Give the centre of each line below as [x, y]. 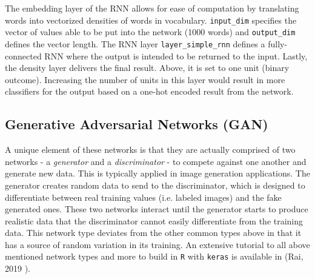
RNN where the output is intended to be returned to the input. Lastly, [176, 55]
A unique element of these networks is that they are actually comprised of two [150, 150]
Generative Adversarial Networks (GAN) [137, 124]
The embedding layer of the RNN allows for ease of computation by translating [152, 8]
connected [23, 55]
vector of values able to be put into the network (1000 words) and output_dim [150, 32]
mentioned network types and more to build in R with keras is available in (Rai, [154, 256]
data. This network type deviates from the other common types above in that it [153, 233]
